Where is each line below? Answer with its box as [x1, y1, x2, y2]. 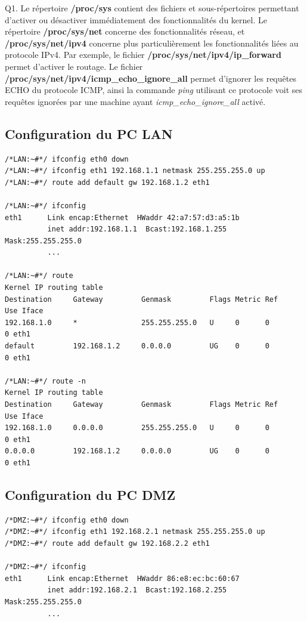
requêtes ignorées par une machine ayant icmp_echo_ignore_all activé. [5, 95, 266, 107]
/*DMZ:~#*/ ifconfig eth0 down [5, 515, 129, 524]
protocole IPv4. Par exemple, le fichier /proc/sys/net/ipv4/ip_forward [5, 48, 281, 61]
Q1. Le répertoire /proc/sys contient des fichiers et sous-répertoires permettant [5, 2, 299, 14]
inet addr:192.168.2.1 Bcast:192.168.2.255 [47, 586, 227, 595]
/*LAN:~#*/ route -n [5, 376, 86, 385]
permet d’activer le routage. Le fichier [5, 60, 143, 72]
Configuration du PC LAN [5, 124, 173, 143]
